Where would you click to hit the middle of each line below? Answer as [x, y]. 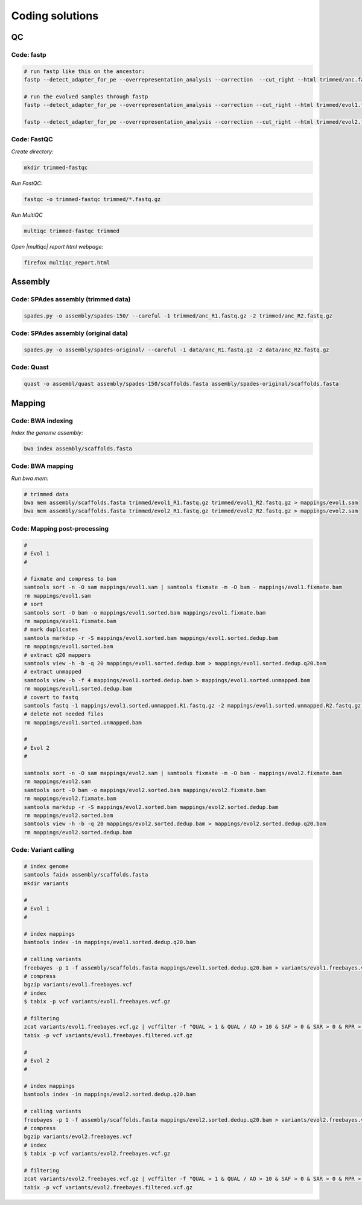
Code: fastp [29, 54]
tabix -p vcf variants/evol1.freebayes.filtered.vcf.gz [108, 1035]
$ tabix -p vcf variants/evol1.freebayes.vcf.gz [97, 1002]
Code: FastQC [32, 139]
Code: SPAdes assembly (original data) [70, 333]
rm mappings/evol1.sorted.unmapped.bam [83, 722]
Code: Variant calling [43, 850]
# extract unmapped [52, 672]
